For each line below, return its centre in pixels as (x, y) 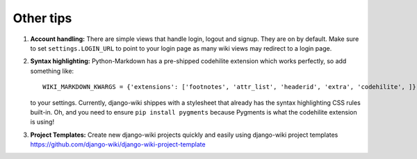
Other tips (42, 18)
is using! (42, 122)
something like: (52, 71)
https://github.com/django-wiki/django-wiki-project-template (118, 144)
